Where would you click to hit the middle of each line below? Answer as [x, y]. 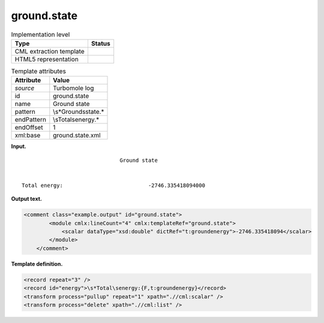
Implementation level [40, 34]
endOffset [29, 128]
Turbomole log [73, 88]
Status [100, 43]
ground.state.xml [77, 135]
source [25, 88]
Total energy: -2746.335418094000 [113, 185]
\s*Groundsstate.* [79, 112]
